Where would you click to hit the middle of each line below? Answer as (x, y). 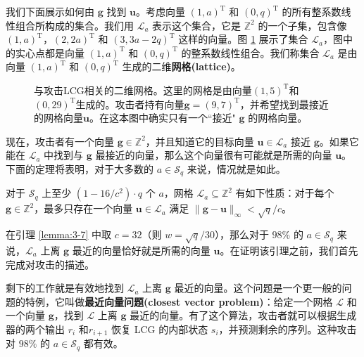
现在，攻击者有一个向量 (60, 141)
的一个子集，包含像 (302, 25)
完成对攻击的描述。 (50, 264)
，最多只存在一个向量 (83, 208)
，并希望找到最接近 (284, 104)
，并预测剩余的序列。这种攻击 (288, 329)
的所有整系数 (312, 11)
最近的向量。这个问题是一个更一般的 (258, 288)
